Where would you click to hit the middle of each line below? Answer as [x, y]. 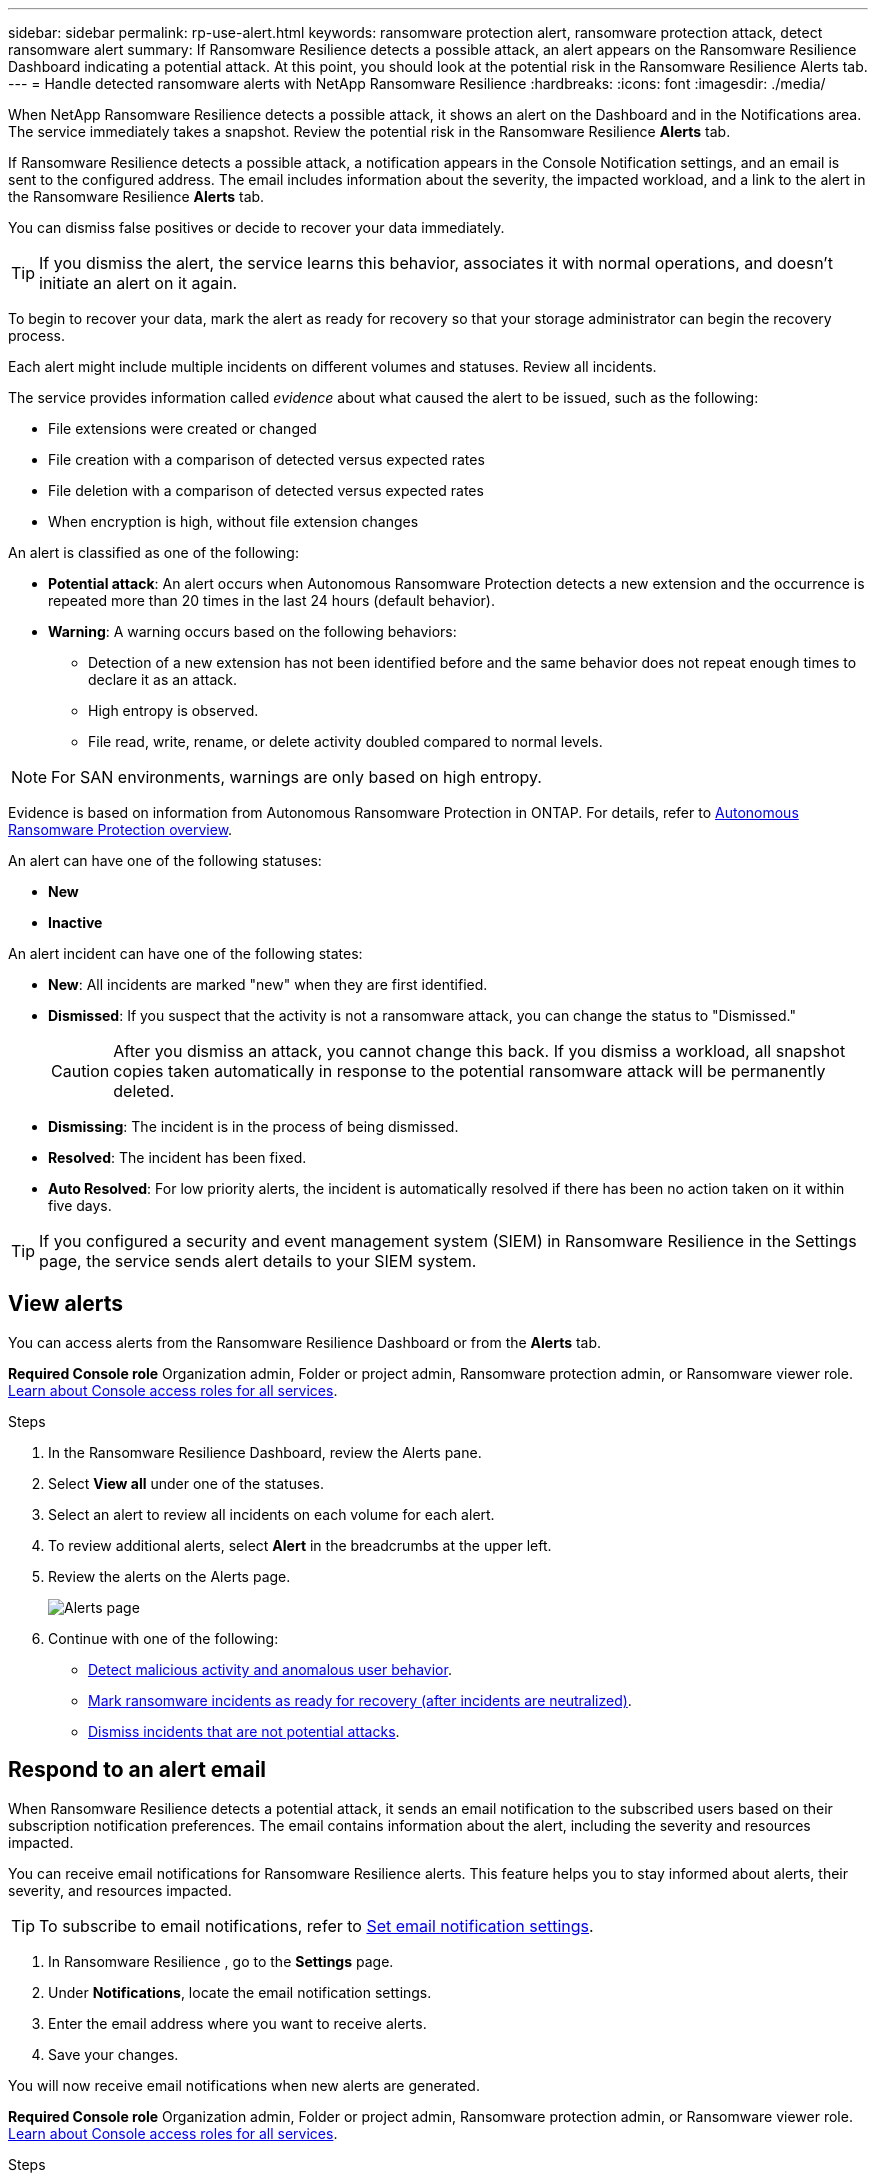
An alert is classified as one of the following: [153, 552]
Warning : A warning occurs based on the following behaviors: [252, 631]
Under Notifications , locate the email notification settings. [240, 1992]
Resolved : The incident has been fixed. [177, 1157]
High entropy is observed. [173, 710]
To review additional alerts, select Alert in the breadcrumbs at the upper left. [300, 1545]
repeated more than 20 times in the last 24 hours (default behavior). [272, 600]
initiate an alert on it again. [138, 283]
